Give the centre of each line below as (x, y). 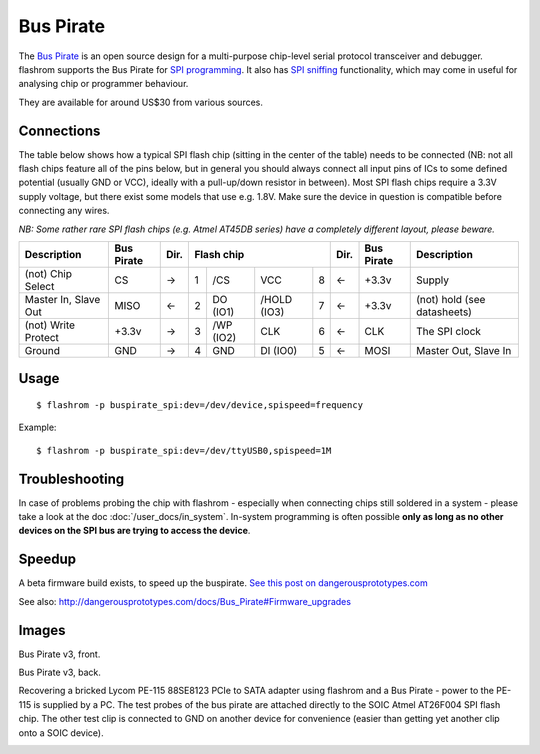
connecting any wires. (64, 211)
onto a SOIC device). (61, 732)
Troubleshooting (71, 478)
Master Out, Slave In (463, 350)
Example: (37, 427)
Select (39, 286)
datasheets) (443, 312)
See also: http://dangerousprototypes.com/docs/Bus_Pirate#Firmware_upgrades (185, 601)
